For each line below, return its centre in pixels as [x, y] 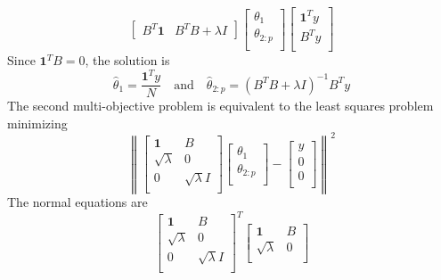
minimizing [37, 123]
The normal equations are [78, 202]
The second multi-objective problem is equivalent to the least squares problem [220, 106]
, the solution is [127, 60]
